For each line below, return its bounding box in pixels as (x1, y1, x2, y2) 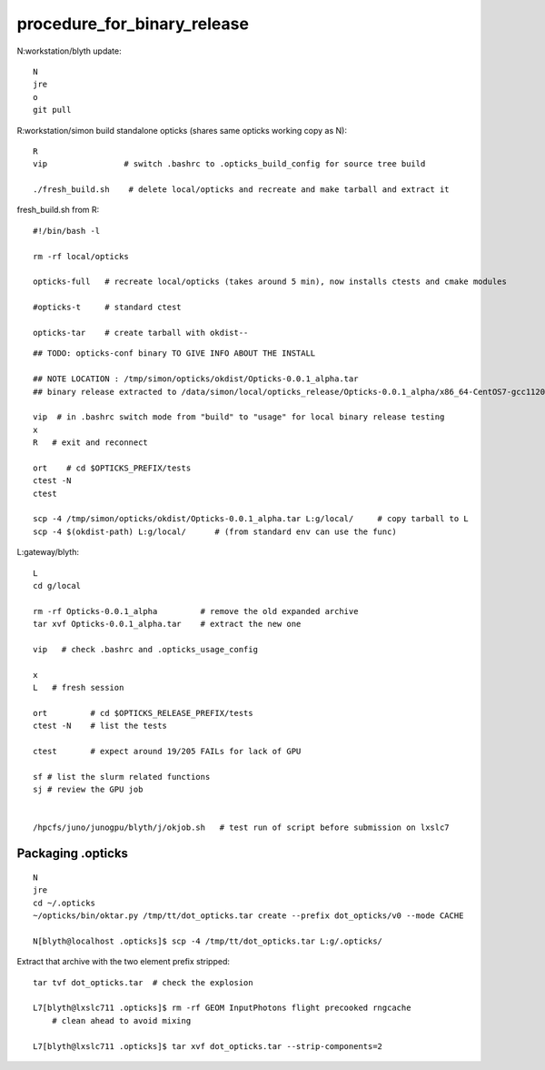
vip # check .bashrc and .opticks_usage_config (33, 644, 259, 654)
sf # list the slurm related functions (33, 772, 211, 782)
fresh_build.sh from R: (16, 205, 100, 216)
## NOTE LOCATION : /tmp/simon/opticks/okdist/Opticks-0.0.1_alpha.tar (33, 374, 359, 384)
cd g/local (33, 580, 82, 591)
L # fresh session (33, 682, 124, 693)
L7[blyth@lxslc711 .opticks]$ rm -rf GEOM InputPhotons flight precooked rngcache (33, 1003, 411, 1014)
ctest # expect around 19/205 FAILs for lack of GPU (33, 746, 302, 757)
